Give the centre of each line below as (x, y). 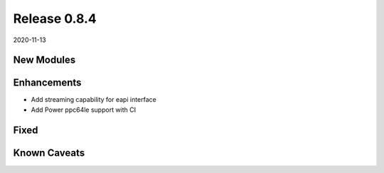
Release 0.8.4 (55, 19)
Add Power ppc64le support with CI (84, 110)
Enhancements (47, 83)
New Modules (44, 60)
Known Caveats (49, 153)
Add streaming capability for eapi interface (94, 100)
